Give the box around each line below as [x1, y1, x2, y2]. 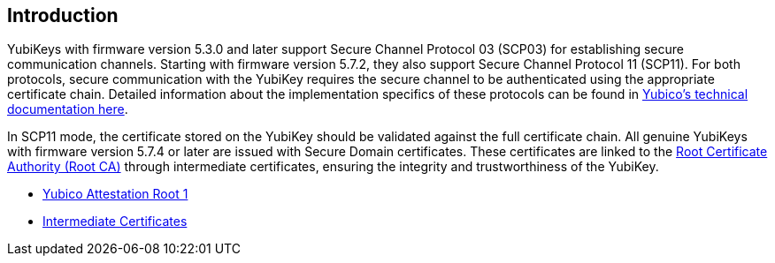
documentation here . [7, 101, 128, 117]
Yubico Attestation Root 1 [42, 186, 188, 202]
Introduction [7, 4, 119, 26]
